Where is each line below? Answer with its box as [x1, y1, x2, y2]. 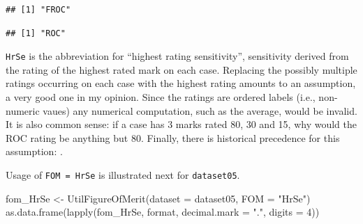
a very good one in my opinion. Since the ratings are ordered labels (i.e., [6, 90, 316, 104]
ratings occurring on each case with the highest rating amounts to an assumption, [6, 76, 356, 90]
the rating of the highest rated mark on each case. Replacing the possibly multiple [6, 62, 357, 77]
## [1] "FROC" [6, 5, 71, 15]
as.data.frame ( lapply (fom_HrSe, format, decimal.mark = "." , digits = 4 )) [6, 205, 320, 219]
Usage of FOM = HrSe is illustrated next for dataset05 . [6, 168, 240, 182]
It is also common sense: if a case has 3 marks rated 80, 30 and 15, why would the [6, 117, 357, 131]
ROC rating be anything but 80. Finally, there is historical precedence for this [6, 130, 340, 145]
